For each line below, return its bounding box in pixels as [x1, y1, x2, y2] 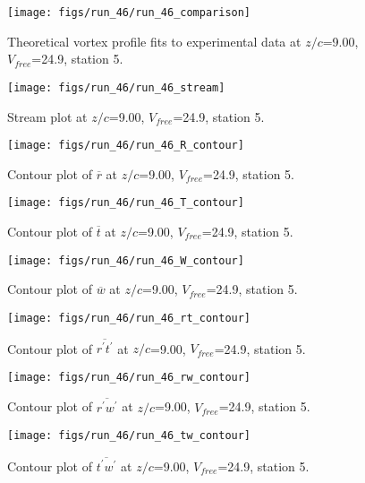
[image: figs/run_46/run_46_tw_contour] [7, 429, 251, 443]
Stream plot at [7, 107, 88, 125]
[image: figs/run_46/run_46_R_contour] [7, 139, 244, 152]
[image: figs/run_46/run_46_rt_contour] [7, 311, 251, 324]
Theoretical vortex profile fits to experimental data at [7, 31, 301, 50]
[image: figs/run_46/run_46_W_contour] [7, 254, 244, 267]
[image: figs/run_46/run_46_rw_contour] [7, 370, 251, 384]
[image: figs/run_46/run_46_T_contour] [7, 196, 244, 210]
